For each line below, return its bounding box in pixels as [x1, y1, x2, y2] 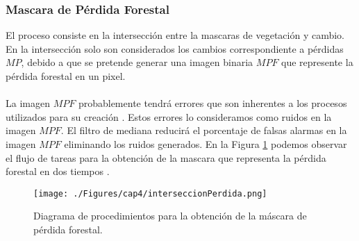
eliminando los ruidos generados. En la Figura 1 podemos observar [64, 136, 347, 151]
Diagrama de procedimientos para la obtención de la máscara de [33, 208, 307, 223]
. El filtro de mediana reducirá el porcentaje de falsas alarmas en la [60, 123, 347, 138]
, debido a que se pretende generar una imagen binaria [21, 55, 253, 69]
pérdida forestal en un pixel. [6, 69, 126, 83]
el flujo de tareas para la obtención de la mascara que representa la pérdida [6, 150, 326, 165]
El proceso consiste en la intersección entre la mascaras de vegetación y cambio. [6, 28, 344, 42]
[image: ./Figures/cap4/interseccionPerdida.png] [33, 188, 267, 199]
